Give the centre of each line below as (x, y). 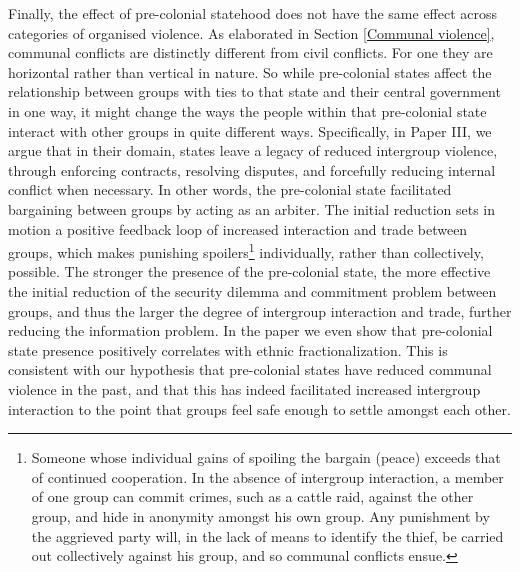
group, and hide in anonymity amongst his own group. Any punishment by (260, 515)
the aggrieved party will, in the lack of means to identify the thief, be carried (267, 535)
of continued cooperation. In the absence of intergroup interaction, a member (267, 476)
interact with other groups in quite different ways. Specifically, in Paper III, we (250, 130)
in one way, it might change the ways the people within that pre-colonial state (247, 110)
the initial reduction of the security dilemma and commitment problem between (252, 290)
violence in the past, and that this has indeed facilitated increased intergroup (244, 388)
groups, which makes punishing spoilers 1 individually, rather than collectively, (246, 250)
